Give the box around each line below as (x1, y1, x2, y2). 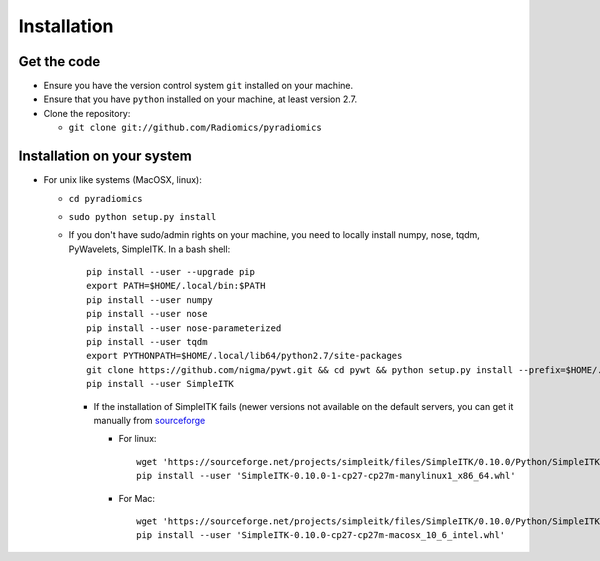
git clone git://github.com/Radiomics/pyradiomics (68, 122, 322, 134)
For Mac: (118, 492, 155, 504)
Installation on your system (18, 148, 192, 165)
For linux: (118, 433, 157, 445)
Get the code (18, 53, 101, 70)
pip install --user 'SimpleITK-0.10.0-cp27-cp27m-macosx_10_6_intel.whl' (136, 530, 506, 541)
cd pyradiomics (68, 193, 144, 204)
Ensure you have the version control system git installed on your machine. (43, 80, 354, 92)
